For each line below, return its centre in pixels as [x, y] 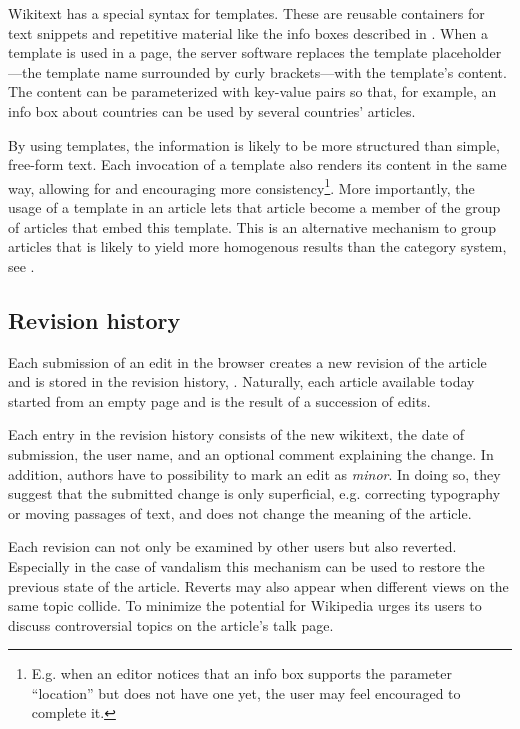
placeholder [466, 52]
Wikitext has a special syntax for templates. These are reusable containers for [246, 13]
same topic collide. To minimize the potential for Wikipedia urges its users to [245, 605]
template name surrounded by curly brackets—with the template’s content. [276, 71]
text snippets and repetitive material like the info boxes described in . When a [248, 32]
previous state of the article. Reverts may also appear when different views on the [258, 585]
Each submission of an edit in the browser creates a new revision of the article [247, 361]
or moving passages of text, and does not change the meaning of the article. [240, 512]
